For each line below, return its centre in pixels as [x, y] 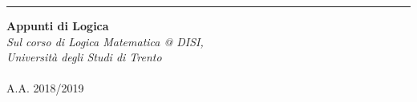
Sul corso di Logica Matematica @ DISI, [105, 41]
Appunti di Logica [58, 25]
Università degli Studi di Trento [84, 57]
